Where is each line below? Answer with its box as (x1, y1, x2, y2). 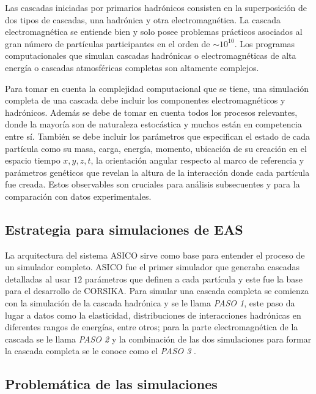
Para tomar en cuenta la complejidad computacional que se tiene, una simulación (5, 81, 309, 94)
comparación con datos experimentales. (5, 189, 152, 202)
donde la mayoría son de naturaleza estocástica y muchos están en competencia (5, 118, 302, 131)
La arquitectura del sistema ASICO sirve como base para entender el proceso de (5, 248, 305, 261)
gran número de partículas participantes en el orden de (5, 37, 210, 50)
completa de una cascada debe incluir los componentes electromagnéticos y (5, 94, 285, 107)
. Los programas (234, 37, 295, 50)
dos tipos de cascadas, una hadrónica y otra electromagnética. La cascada (5, 13, 281, 26)
